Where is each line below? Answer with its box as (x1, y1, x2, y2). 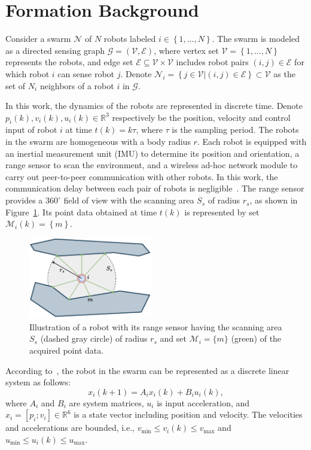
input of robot (5, 123, 57, 136)
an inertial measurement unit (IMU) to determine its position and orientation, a (5, 147, 300, 159)
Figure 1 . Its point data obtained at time (5, 205, 157, 218)
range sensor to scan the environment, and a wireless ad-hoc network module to (5, 159, 298, 171)
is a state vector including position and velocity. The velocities (74, 408, 303, 421)
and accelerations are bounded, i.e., (5, 421, 135, 434)
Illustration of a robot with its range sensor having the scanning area (29, 320, 282, 333)
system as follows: (5, 376, 71, 388)
